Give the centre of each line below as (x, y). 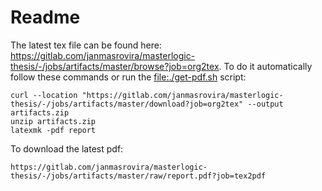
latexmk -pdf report (53, 130)
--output (265, 104)
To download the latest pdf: (67, 148)
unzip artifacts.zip (53, 121)
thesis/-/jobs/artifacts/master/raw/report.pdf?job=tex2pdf (138, 176)
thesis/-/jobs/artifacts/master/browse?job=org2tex (115, 66)
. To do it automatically (265, 66)
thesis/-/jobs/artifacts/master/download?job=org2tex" (127, 104)
